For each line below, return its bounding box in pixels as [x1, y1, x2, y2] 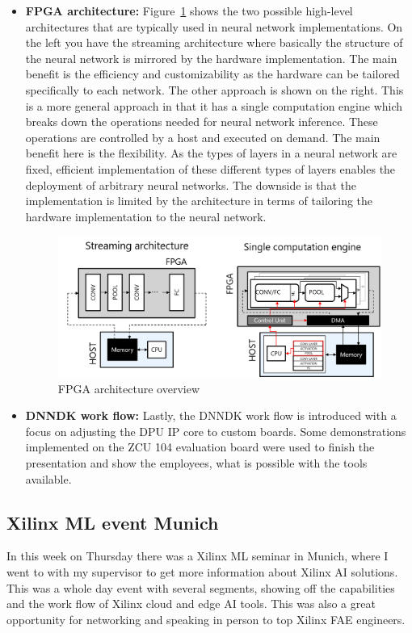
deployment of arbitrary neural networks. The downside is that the [25, 176, 356, 193]
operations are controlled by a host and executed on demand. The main [25, 128, 380, 145]
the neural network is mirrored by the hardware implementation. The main [25, 49, 397, 66]
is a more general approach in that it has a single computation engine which [25, 97, 403, 114]
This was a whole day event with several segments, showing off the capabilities [6, 579, 395, 596]
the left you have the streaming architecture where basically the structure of [25, 34, 403, 51]
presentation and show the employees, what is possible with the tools [25, 454, 368, 471]
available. [25, 470, 72, 487]
